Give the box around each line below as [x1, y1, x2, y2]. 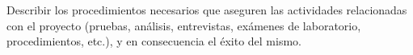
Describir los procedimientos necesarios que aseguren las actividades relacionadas [6, 2, 407, 18]
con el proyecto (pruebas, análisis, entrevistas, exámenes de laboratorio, [6, 17, 361, 33]
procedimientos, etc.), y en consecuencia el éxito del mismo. [6, 33, 301, 49]
